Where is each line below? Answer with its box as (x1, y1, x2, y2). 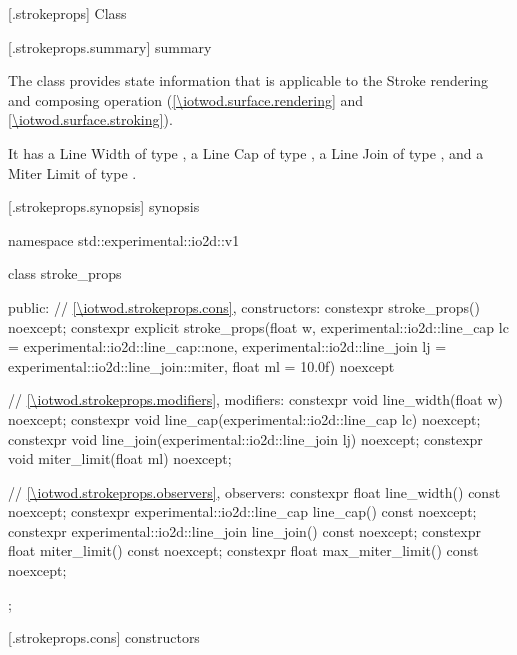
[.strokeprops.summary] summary (8, 36, 212, 57)
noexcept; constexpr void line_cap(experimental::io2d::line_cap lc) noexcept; (8, 408, 481, 429)
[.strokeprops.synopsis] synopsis (8, 196, 200, 217)
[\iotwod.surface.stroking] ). (8, 109, 173, 130)
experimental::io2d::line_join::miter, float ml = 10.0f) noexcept (8, 355, 395, 376)
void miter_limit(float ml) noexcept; (8, 448, 232, 469)
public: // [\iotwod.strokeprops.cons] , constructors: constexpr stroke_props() (8, 296, 480, 317)
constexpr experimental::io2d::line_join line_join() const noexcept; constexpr (8, 520, 481, 541)
